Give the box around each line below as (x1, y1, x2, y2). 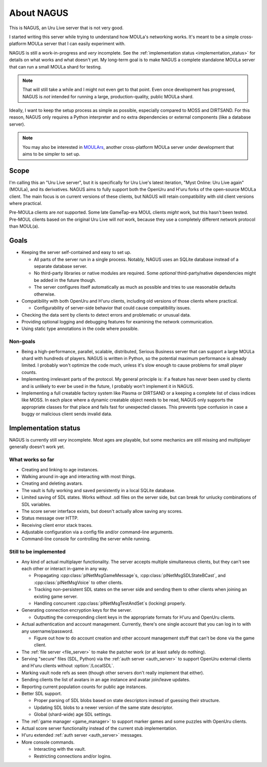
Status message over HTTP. (21, 515, 79, 521)
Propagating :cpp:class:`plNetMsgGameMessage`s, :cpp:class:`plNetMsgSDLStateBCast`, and (34, 573, 226, 578)
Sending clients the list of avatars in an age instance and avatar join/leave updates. (21, 677, 190, 683)
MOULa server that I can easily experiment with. (27, 41, 126, 47)
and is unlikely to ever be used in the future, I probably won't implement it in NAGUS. (21, 383, 194, 389)
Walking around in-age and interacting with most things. (21, 473, 136, 479)
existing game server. (34, 593, 78, 599)
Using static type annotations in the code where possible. (21, 325, 139, 332)
